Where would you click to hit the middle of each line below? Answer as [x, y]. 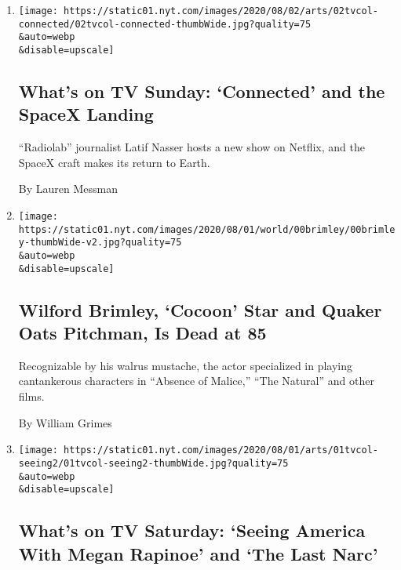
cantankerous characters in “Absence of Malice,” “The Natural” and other [196, 381]
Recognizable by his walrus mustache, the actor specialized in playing [186, 365]
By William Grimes [65, 422]
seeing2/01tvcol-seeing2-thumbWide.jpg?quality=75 [153, 463]
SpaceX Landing [86, 114]
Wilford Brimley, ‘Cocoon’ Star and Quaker [200, 309]
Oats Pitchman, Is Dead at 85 [142, 333]
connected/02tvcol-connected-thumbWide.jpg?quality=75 [165, 24]
